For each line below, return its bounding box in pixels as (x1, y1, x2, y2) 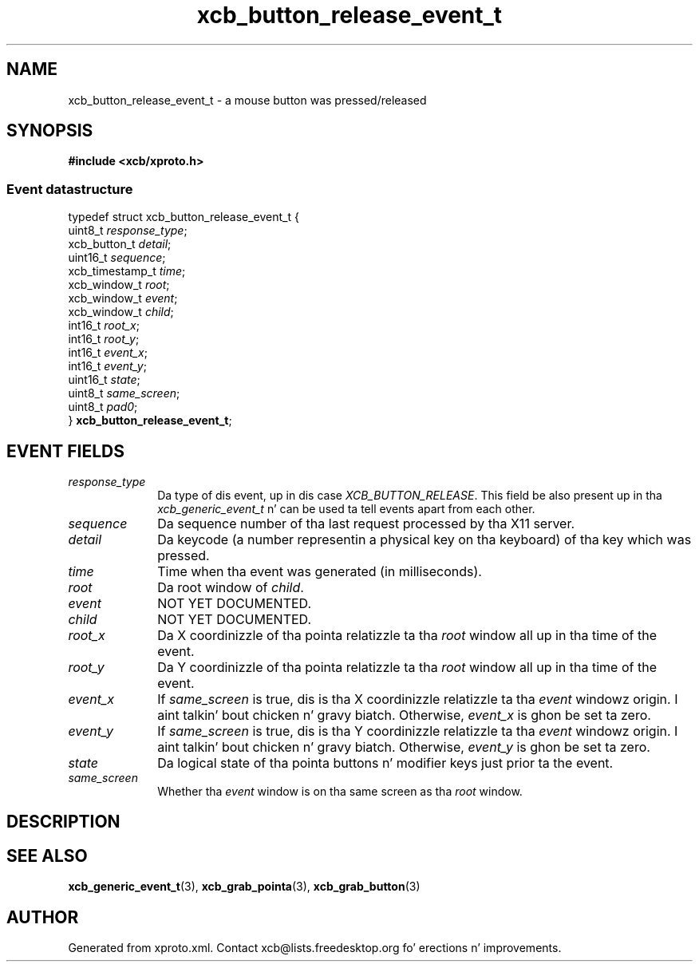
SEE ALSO (6, 845, 88, 866)
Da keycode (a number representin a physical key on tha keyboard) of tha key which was (157, 531, 692, 548)
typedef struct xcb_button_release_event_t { (68, 210, 299, 224)
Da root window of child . (157, 579, 304, 596)
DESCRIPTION (6, 812, 120, 832)
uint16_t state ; (68, 373, 140, 387)
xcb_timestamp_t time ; (68, 264, 186, 279)
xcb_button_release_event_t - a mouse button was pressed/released (68, 93, 427, 107)
